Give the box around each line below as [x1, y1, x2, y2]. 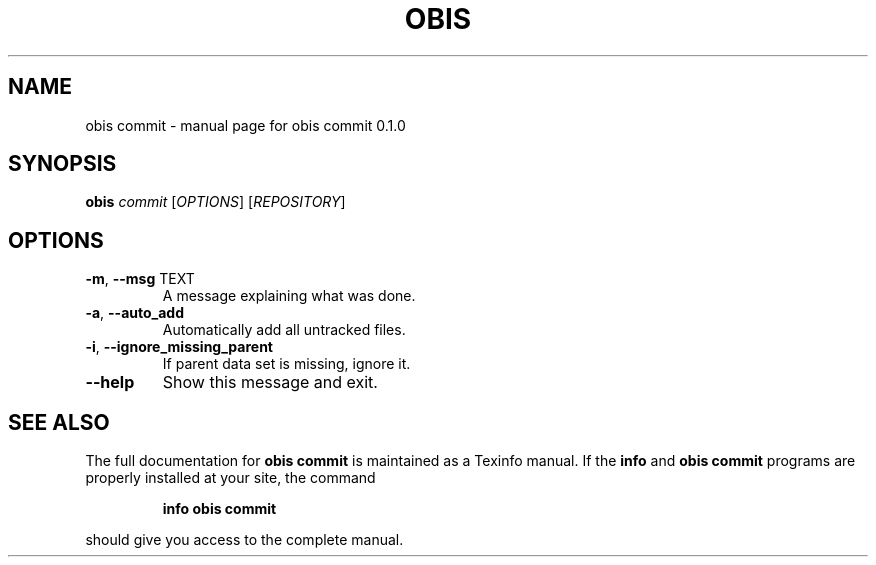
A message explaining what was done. [162, 287, 416, 305]
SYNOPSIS [8, 151, 117, 177]
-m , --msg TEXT [85, 270, 195, 288]
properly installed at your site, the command [85, 469, 376, 487]
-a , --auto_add [85, 304, 185, 322]
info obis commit [162, 500, 277, 518]
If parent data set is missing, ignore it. [162, 355, 411, 373]
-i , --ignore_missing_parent [85, 338, 273, 356]
